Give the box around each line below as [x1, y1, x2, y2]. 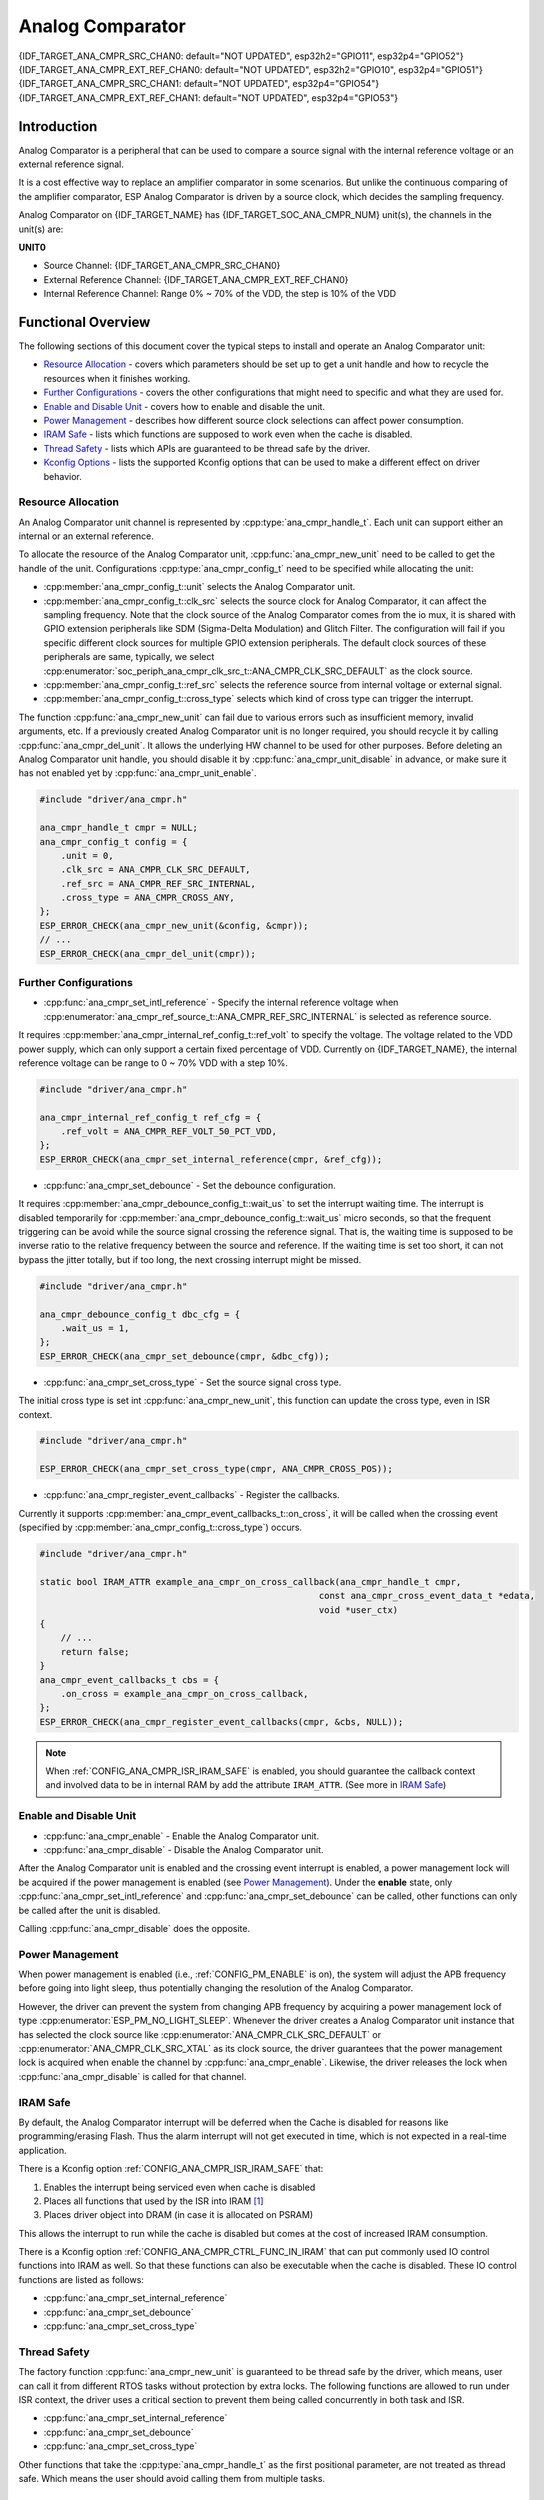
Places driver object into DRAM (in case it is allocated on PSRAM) [43, 2209, 314, 2221]
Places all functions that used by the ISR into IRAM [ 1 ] [43, 2195, 264, 2207]
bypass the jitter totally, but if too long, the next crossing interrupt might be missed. [18, 1253, 362, 1265]
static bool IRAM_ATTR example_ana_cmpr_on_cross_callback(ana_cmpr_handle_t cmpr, [39, 1576, 462, 1587]
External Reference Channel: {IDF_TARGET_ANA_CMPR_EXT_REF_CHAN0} [43, 273, 349, 285]
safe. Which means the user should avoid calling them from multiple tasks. [18, 2472, 325, 2484]
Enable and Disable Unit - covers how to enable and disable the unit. [43, 400, 325, 412]
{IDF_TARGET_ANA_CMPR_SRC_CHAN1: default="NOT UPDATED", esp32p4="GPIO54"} [18, 78, 380, 90]
